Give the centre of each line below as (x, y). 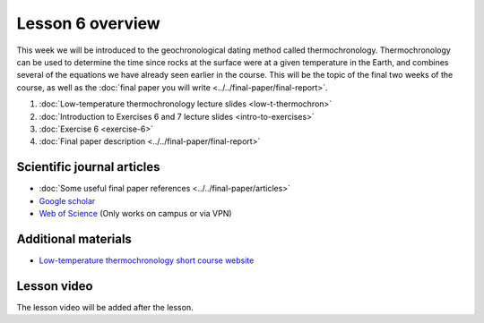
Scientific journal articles (88, 167)
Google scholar (67, 200)
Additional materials (74, 238)
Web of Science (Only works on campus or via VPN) (135, 213)
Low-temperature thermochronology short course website (147, 260)
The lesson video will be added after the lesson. (105, 307)
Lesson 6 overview (88, 23)
